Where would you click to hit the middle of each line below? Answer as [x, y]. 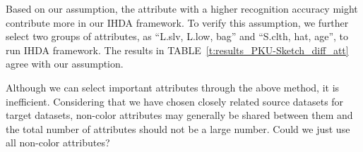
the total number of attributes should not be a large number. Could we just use [178, 128]
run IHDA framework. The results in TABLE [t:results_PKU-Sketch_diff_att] [177, 50]
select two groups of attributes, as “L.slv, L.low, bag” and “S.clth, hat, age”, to [177, 36]
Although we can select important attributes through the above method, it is [173, 87]
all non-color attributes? [58, 142]
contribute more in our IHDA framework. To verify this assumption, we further [177, 22]
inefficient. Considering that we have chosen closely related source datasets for [175, 101]
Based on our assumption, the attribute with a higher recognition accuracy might [182, 8]
